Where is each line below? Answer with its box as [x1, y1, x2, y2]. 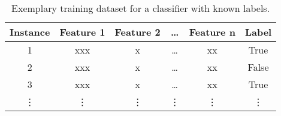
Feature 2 [114, 25, 161, 39]
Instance [10, 25, 50, 39]
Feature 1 [59, 25, 105, 39]
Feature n [189, 25, 235, 39]
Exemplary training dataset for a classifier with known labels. [11, 1, 270, 15]
